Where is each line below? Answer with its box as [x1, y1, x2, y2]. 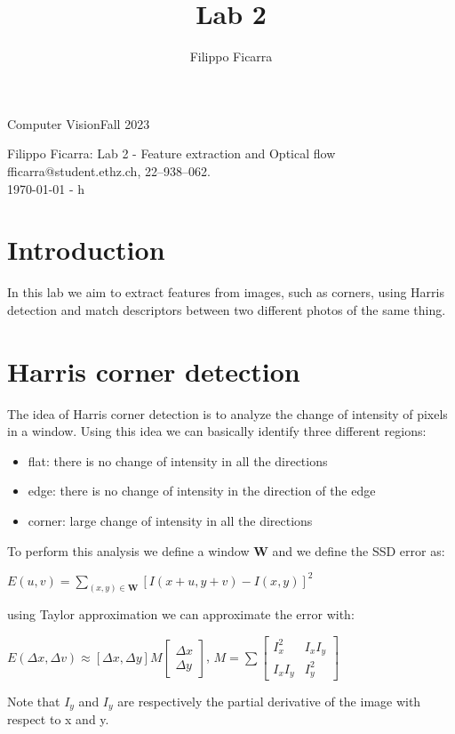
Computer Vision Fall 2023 [7, 114, 150, 133]
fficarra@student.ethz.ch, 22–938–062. [7, 161, 211, 180]
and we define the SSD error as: [272, 541, 445, 560]
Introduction [7, 231, 165, 268]
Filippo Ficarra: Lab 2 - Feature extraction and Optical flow [7, 144, 336, 163]
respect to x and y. [7, 710, 109, 729]
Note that [7, 692, 60, 711]
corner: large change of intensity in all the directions [28, 511, 313, 529]
